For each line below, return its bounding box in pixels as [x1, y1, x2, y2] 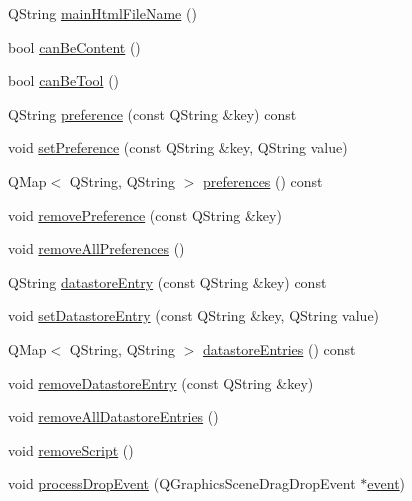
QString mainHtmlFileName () [8, 3, 197, 23]
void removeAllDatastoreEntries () [8, 406, 219, 427]
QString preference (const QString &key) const [8, 103, 297, 124]
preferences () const [202, 170, 323, 191]
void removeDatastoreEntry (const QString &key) [8, 372, 314, 393]
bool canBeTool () [8, 70, 120, 91]
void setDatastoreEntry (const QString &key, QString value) [8, 305, 380, 326]
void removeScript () [8, 439, 134, 460]
